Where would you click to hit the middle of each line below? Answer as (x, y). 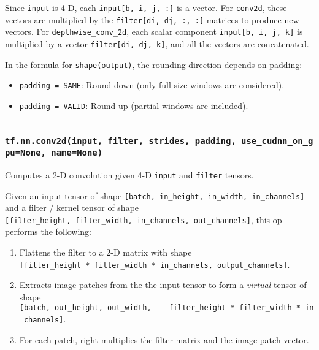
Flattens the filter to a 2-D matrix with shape (106, 252)
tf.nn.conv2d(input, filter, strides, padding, (121, 141)
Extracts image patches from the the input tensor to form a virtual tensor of (163, 285)
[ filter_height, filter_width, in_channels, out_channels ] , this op (144, 219)
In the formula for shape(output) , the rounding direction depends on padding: (154, 64)
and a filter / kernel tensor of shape (72, 207)
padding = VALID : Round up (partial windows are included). (134, 105)
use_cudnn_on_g (277, 141)
